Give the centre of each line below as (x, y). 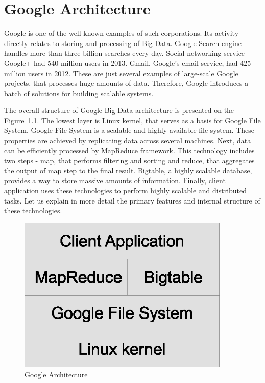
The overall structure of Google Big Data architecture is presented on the (119, 110)
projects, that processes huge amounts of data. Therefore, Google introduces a (126, 83)
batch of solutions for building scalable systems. (79, 93)
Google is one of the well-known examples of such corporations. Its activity (122, 33)
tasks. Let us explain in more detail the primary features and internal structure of (132, 200)
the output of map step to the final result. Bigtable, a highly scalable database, (128, 170)
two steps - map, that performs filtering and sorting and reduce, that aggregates (129, 160)
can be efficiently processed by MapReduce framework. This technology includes (129, 150)
